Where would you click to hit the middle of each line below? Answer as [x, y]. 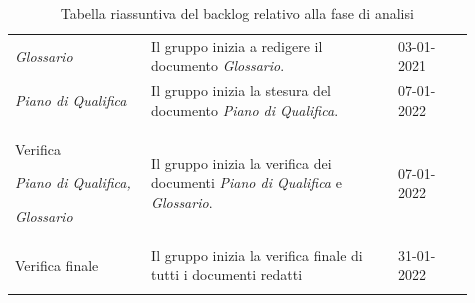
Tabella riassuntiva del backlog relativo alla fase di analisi [237, 13]
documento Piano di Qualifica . [245, 109]
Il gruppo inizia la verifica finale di [257, 254]
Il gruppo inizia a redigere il [237, 45]
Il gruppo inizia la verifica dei [241, 162]
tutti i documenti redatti [227, 274]
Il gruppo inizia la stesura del [241, 90]
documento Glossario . [218, 65]
